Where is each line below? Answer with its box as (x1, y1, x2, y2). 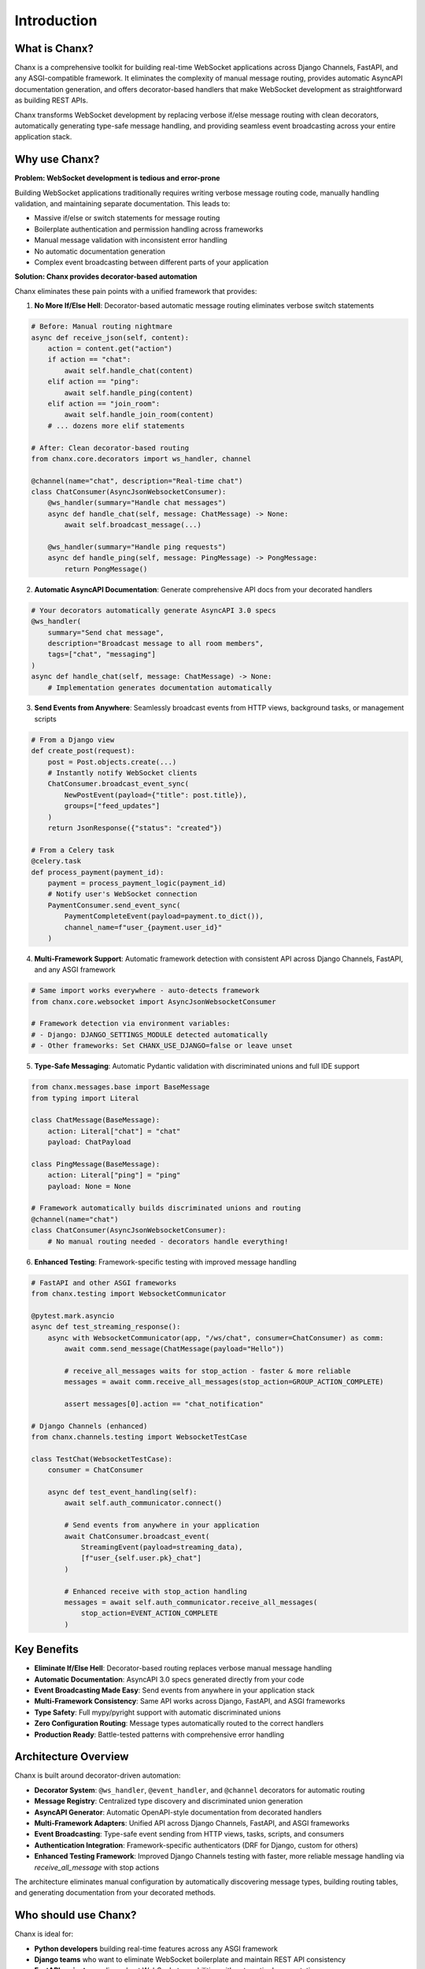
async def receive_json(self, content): (31, 333, 189, 342)
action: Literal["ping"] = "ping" (47, 1170, 181, 1180)
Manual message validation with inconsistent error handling (34, 235, 227, 245)
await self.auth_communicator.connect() (64, 1499, 223, 1507)
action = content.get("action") (47, 343, 173, 353)
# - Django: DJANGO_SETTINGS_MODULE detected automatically (31, 1030, 268, 1039)
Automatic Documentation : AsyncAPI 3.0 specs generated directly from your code (34, 1674, 305, 1684)
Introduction (14, 12, 98, 29)
